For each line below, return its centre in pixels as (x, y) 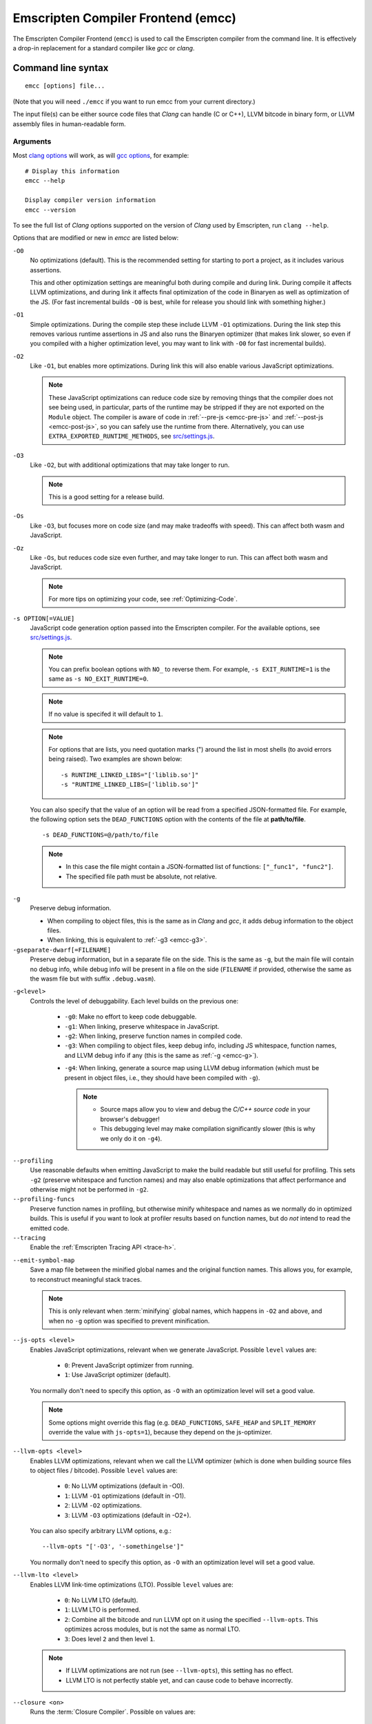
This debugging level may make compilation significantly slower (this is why (208, 1129)
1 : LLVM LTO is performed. (102, 1610)
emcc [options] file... (65, 86)
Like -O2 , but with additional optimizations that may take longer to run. (130, 465)
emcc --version (51, 210)
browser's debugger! (130, 1119)
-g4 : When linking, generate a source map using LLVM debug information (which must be (192, 1068)
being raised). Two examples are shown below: (115, 759)
